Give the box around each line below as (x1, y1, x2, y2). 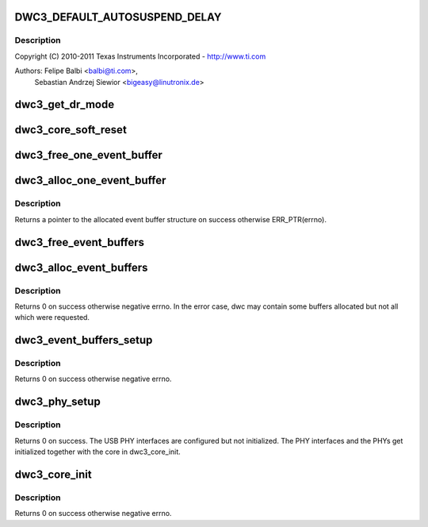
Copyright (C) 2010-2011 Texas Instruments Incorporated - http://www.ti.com (14, 52, 266, 61)
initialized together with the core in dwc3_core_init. (14, 447, 182, 456)
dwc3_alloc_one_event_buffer (14, 174, 166, 187)
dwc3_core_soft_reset (14, 123, 127, 137)
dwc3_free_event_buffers (14, 235, 144, 249)
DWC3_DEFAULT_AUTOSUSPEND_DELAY (14, 10, 222, 24)
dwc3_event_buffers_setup (14, 333, 153, 347)
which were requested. (14, 313, 90, 322)
